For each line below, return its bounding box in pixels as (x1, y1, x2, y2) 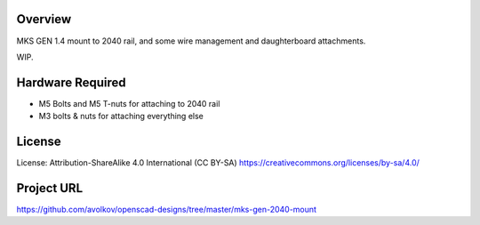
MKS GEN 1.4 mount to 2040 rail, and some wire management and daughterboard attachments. (16, 36, 366, 46)
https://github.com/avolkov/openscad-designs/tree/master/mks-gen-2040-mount (16, 205, 317, 215)
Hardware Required (16, 75, 126, 90)
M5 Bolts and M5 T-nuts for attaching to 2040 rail (38, 98, 220, 108)
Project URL (16, 181, 84, 196)
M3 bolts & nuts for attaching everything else (38, 111, 204, 122)
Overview (16, 12, 72, 27)
